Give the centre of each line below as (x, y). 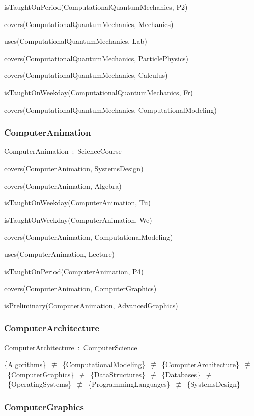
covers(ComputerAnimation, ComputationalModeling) (89, 237)
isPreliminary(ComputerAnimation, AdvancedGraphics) (91, 305)
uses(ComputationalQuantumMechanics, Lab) (76, 41)
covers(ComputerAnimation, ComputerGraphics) (80, 288)
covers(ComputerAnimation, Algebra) (63, 185)
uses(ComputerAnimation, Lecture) (60, 254)
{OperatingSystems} (39, 384)
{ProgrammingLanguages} (129, 384)
